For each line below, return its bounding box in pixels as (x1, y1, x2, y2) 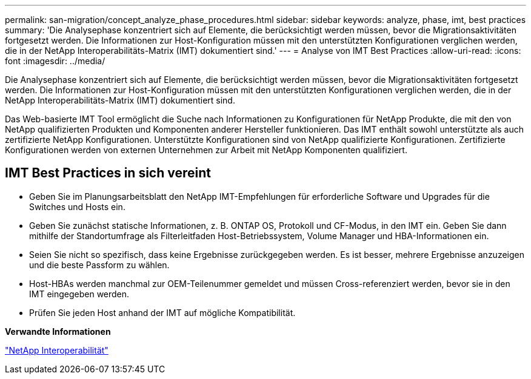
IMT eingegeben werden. (29, 288, 130, 299)
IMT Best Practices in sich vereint (5, 165, 211, 181)
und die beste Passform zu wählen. (29, 259, 170, 270)
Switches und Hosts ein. (29, 201, 125, 212)
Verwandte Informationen (5, 326, 111, 337)
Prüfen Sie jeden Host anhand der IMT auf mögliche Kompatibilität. (29, 307, 296, 318)
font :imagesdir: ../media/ (5, 56, 105, 66)
